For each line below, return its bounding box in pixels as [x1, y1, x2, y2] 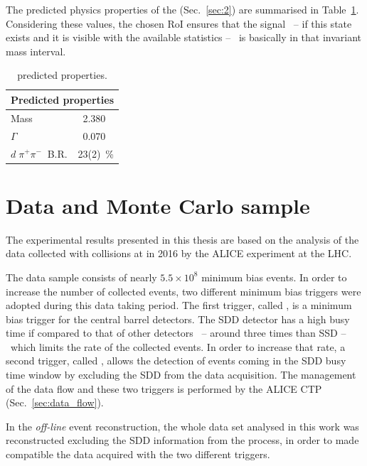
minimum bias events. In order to [201, 269, 347, 284]
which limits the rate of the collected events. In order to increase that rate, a [10, 339, 346, 354]
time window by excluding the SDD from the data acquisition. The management [6, 367, 356, 382]
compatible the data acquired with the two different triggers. [6, 447, 270, 462]
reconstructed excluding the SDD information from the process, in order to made [6, 433, 359, 448]
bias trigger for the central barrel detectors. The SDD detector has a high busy [6, 311, 350, 326]
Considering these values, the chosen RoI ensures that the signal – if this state [6, 16, 352, 31]
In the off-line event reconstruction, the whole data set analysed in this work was [6, 418, 359, 433]
